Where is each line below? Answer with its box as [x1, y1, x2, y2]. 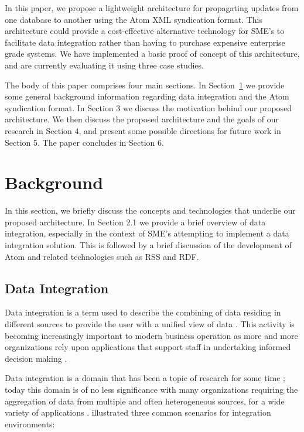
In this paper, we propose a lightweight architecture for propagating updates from [5, 2, 299, 13]
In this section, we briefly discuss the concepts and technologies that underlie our [5, 204, 296, 217]
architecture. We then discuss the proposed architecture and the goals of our [5, 113, 279, 125]
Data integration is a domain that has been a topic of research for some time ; [5, 372, 285, 384]
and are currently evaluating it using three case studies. [5, 59, 204, 71]
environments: [5, 417, 55, 430]
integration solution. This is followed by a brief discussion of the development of [5, 239, 292, 251]
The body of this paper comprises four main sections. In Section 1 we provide [5, 78, 285, 91]
